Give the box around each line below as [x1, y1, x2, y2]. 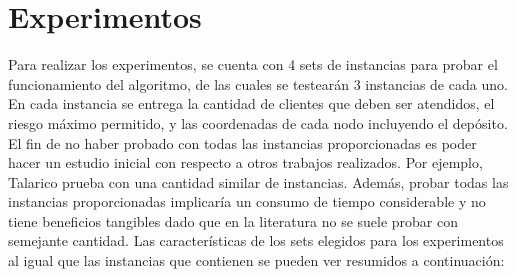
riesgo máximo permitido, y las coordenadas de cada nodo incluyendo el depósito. [8, 112, 508, 133]
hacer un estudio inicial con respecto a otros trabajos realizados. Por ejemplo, [8, 152, 483, 173]
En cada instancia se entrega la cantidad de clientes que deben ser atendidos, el [8, 93, 495, 114]
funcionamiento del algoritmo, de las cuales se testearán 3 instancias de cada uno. [8, 73, 508, 94]
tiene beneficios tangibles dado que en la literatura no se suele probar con [8, 210, 459, 231]
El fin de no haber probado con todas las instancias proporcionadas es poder [8, 132, 477, 153]
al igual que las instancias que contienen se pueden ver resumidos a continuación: [8, 250, 505, 271]
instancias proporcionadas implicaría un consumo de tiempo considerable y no [8, 191, 486, 212]
